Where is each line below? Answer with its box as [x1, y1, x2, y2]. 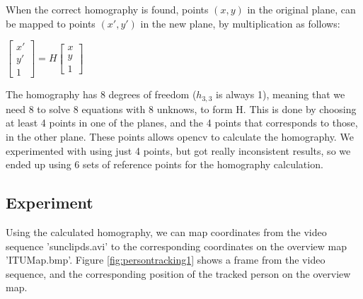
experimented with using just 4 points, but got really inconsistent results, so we [6, 143, 351, 158]
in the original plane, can [247, 2, 356, 16]
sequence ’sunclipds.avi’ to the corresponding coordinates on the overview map [6, 238, 347, 253]
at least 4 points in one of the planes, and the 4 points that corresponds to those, [6, 115, 358, 130]
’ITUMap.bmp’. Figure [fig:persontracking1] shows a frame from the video [6, 252, 325, 267]
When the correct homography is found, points [6, 2, 209, 16]
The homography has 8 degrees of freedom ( [6, 87, 197, 102]
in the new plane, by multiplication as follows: [140, 16, 340, 30]
